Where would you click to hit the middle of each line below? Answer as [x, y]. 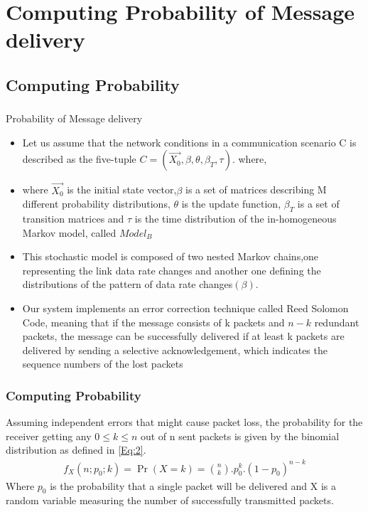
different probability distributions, [96, 204]
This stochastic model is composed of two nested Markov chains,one [171, 256]
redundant [337, 322]
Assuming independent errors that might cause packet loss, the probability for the [184, 422]
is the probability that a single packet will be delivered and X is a [193, 485]
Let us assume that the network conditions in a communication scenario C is [189, 142]
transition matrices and [73, 219]
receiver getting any [49, 436]
